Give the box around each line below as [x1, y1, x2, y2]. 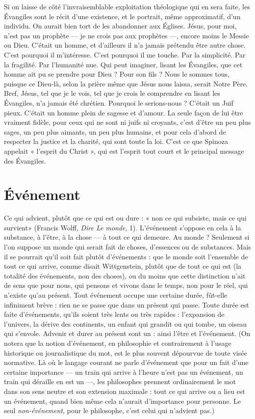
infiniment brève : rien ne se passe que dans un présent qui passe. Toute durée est [4, 299, 249, 309]
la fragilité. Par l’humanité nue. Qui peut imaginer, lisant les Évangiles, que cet [4, 59, 243, 69]
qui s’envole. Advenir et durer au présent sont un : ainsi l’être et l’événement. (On [4, 328, 251, 338]
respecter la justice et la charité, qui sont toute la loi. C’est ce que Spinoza [4, 136, 228, 146]
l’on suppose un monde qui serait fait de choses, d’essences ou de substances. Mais [4, 242, 251, 251]
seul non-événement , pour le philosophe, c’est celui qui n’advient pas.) [4, 405, 215, 416]
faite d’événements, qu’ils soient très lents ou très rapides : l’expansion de [4, 309, 225, 319]
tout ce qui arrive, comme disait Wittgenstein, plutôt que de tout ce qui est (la [4, 261, 242, 271]
